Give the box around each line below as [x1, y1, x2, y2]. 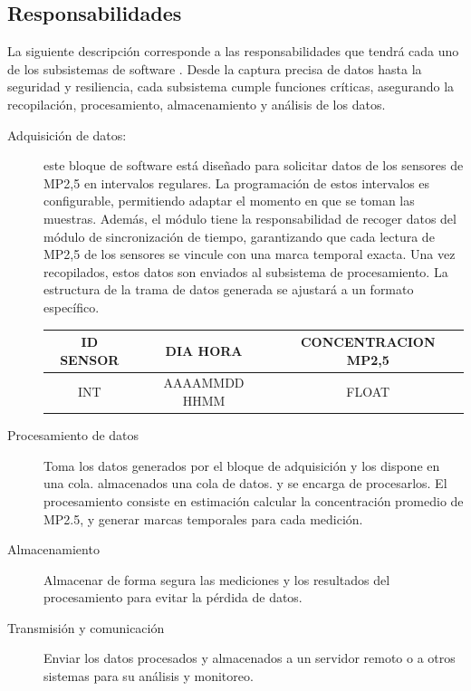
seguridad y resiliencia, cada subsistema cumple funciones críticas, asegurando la [7, 77, 455, 96]
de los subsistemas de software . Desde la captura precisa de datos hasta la [7, 59, 422, 78]
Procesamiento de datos [7, 426, 139, 445]
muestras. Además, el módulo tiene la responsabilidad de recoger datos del [43, 208, 457, 227]
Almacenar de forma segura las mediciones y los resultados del [43, 570, 390, 589]
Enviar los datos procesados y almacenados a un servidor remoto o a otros [43, 648, 456, 667]
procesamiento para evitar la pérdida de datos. [43, 588, 303, 607]
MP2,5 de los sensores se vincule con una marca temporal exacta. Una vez [43, 245, 456, 264]
